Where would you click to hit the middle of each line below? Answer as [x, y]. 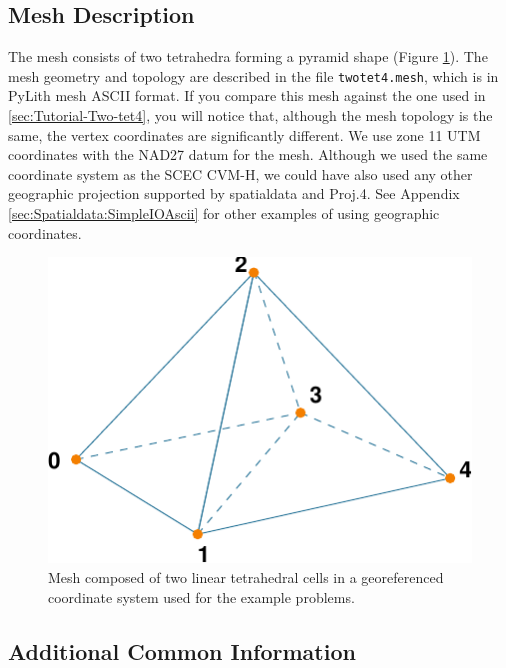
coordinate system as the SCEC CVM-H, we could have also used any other [240, 173]
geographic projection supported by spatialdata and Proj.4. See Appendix [234, 193]
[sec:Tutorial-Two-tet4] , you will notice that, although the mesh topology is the [250, 115]
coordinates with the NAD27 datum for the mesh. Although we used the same [248, 154]
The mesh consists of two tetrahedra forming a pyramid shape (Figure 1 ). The [248, 56]
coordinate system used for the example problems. [201, 596]
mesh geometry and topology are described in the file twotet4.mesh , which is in [253, 75]
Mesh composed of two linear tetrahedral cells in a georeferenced [246, 577]
